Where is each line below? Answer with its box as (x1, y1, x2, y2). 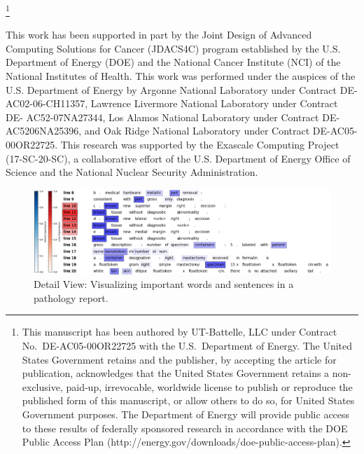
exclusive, (22, 379, 63, 394)
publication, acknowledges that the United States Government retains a (22, 366, 330, 380)
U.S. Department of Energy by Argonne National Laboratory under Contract (6, 82, 337, 97)
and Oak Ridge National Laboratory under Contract (84, 123, 310, 138)
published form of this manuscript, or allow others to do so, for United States (22, 393, 355, 408)
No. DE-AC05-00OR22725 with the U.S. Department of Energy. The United (22, 338, 353, 352)
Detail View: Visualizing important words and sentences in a (34, 277, 294, 291)
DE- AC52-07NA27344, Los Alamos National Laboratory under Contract (6, 109, 319, 124)
